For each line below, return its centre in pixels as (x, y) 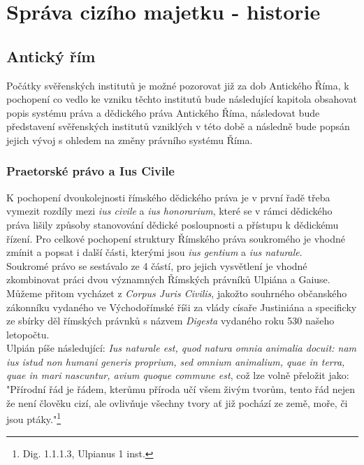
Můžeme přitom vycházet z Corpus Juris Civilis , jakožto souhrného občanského (177, 293)
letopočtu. (28, 334)
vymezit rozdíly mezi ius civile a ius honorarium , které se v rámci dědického (169, 211)
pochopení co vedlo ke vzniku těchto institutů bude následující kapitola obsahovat (182, 99)
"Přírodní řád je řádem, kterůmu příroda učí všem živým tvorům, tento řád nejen (181, 389)
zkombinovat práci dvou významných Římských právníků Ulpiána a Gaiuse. (168, 279)
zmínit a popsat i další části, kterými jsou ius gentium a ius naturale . (154, 252)
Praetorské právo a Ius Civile (90, 171)
